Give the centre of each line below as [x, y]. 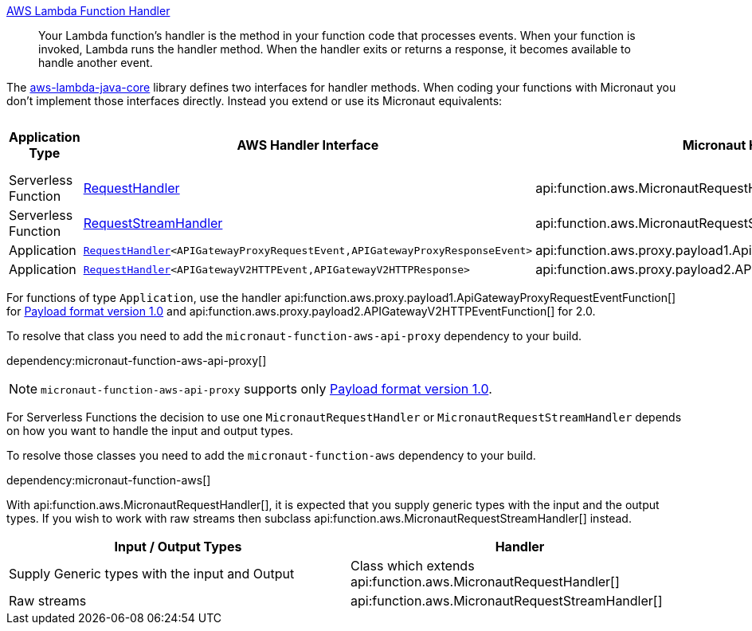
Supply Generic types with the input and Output [152, 574]
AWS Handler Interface [308, 145]
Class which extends [413, 566]
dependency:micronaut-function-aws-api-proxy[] [137, 361]
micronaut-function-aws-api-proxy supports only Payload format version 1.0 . [266, 389]
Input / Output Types [178, 547]
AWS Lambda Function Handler [88, 11]
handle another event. [96, 63]
